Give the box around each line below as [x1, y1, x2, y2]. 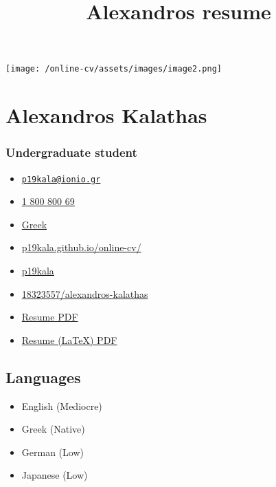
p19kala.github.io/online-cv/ [21, 240, 141, 255]
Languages [5, 366, 81, 387]
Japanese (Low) [21, 468, 88, 482]
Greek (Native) [21, 422, 85, 436]
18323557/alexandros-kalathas [21, 286, 148, 301]
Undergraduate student [5, 144, 137, 161]
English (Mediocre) [21, 398, 102, 413]
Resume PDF [21, 310, 78, 324]
